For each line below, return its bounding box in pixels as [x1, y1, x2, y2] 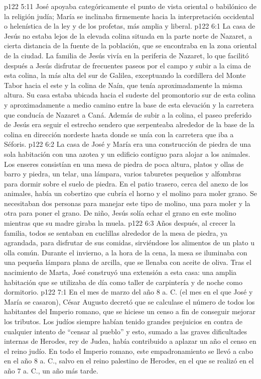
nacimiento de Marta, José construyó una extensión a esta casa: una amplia [4, 267, 237, 277]
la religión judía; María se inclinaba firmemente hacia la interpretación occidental [4, 11, 254, 21]
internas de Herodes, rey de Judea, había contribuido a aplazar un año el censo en [4, 336, 256, 346]
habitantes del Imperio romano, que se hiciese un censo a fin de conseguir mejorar [4, 306, 256, 317]
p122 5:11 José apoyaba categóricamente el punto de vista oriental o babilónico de [4, 1, 256, 11]
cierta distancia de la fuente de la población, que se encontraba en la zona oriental [4, 40, 257, 51]
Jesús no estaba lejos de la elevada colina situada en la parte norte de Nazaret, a [4, 30, 252, 41]
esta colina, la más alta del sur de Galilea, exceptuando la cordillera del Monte [4, 70, 246, 80]
